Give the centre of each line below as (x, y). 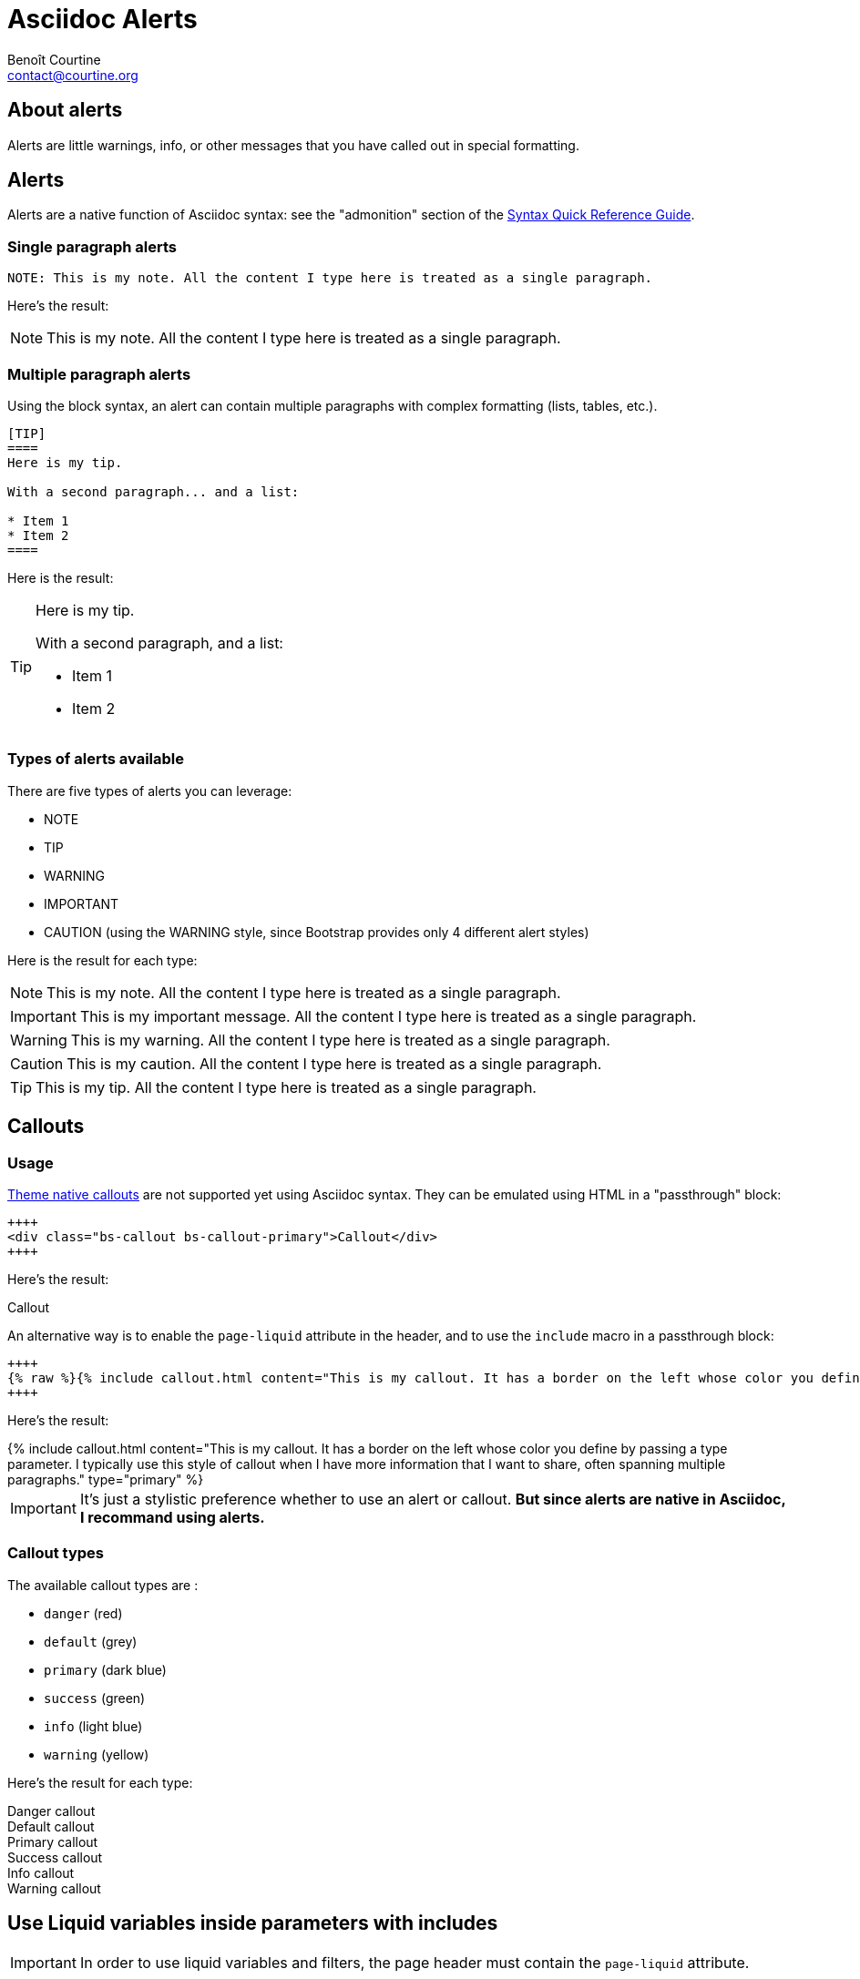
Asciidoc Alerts (102, 19)
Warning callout (54, 1888)
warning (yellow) (97, 1754)
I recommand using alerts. (172, 1517)
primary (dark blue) (105, 1669)
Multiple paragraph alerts (99, 374)
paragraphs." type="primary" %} (106, 1479)
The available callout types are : (103, 1585)
